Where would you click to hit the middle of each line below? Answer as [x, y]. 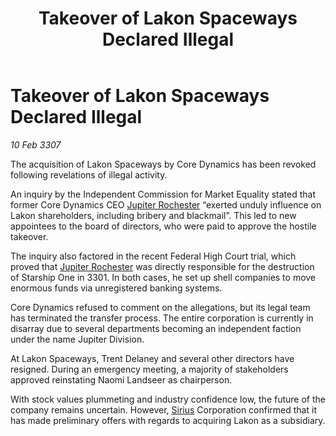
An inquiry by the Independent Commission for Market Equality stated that [163, 194]
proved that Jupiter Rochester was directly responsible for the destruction [162, 266]
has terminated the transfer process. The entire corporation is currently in [162, 318]
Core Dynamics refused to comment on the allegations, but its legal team [160, 307]
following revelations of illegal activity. [89, 174]
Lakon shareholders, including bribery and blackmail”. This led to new [153, 215]
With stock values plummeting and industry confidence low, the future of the [168, 399]
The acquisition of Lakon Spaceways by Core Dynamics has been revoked [163, 164]
